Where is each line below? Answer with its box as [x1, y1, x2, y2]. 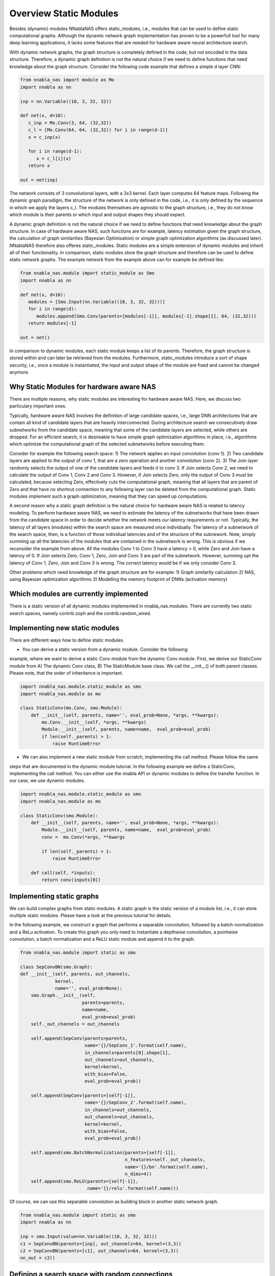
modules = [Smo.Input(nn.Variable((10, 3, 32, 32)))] [28, 299, 166, 305]
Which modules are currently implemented [9, 590, 149, 598]
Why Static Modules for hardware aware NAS [9, 382, 156, 391]
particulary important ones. [9, 403, 67, 409]
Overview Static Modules [9, 8, 119, 19]
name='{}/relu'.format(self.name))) [87, 1186, 179, 1191]
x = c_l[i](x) [36, 156, 71, 161]
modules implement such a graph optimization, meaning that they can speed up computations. [9, 493, 208, 500]
